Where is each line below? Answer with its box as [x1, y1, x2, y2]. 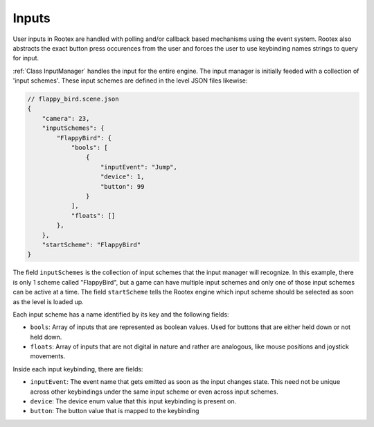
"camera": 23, [42, 115, 90, 122]
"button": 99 [100, 183, 145, 190]
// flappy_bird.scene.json [27, 95, 119, 103]
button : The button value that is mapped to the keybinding [30, 407, 199, 415]
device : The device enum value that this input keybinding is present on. [30, 397, 237, 405]
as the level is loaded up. [12, 297, 84, 305]
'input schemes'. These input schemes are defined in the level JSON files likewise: [12, 76, 248, 85]
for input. [12, 54, 39, 62]
